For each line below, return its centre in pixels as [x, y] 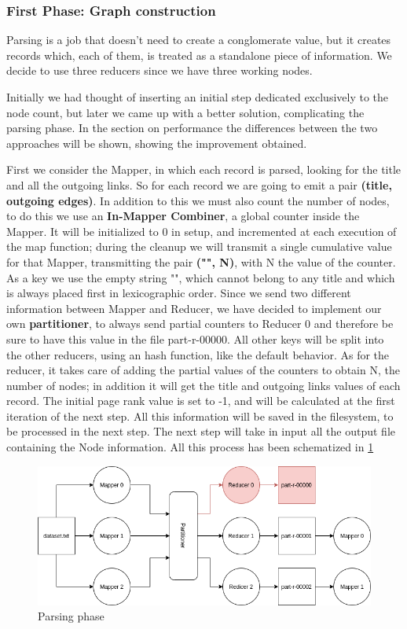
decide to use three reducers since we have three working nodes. [159, 70]
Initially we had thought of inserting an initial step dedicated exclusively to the [198, 97]
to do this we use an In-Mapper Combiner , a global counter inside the [183, 216]
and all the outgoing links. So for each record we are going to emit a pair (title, [199, 184]
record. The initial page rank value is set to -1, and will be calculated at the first [201, 401]
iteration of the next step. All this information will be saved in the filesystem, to [200, 416]
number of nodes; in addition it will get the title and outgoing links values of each [203, 385]
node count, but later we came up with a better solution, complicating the [185, 112]
